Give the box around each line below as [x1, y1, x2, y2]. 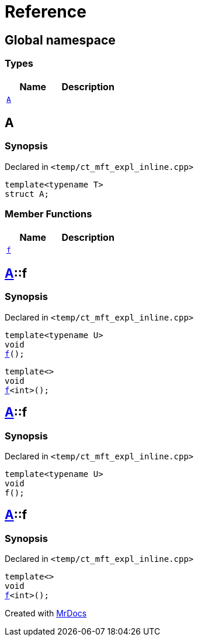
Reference [5, 2, 86, 22]
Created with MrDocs [5, 608, 87, 619]
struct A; [5, 189, 49, 199]
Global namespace [5, 32, 116, 47]
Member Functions [5, 208, 92, 220]
